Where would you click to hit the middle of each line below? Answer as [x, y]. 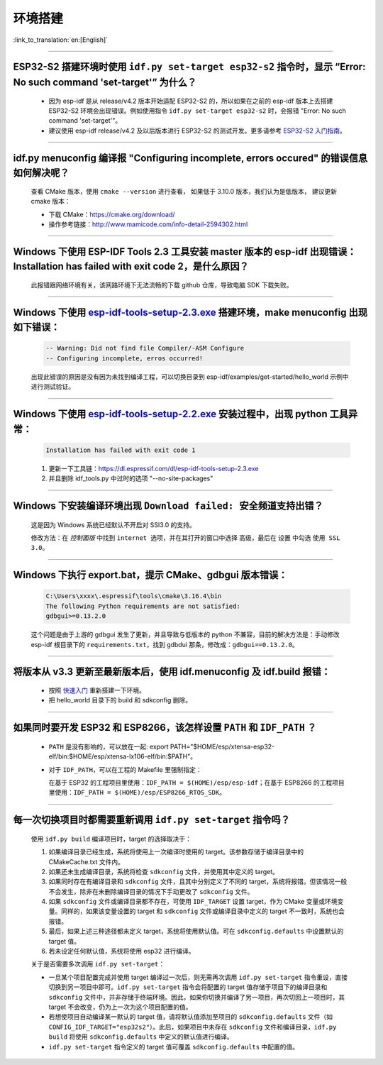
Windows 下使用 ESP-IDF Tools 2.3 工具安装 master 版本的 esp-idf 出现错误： [185, 252]
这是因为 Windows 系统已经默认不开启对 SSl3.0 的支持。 [113, 524]
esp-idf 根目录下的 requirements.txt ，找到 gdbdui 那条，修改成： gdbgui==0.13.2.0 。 [165, 644]
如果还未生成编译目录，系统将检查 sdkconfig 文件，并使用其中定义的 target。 [164, 871]
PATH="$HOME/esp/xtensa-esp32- [223, 746]
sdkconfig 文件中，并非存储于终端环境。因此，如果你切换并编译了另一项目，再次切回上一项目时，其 [197, 997]
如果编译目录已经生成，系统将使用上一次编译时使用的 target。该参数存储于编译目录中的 [176, 852]
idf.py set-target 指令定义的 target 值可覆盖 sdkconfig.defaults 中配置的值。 [174, 1047]
